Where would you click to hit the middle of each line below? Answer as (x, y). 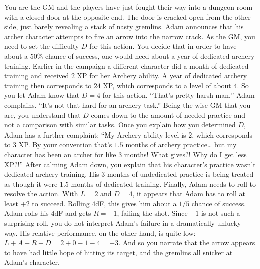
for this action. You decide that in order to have (163, 46)
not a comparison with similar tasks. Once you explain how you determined (120, 125)
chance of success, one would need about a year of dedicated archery (150, 55)
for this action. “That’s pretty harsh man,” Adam (179, 95)
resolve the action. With (41, 193)
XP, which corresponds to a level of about (167, 85)
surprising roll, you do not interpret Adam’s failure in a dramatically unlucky (123, 223)
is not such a (221, 213)
